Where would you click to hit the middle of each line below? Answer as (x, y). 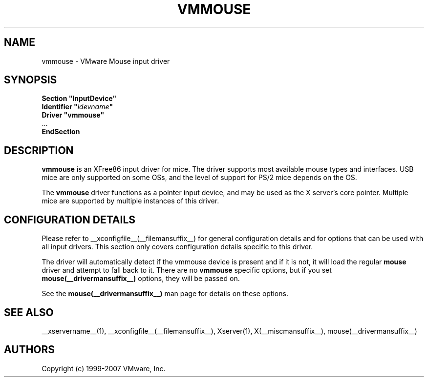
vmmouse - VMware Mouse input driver (106, 61)
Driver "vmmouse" (73, 115)
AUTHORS (30, 350)
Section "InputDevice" (79, 99)
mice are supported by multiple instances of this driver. (130, 201)
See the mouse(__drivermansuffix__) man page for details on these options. (165, 294)
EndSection (61, 132)
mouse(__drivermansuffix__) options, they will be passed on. (141, 279)
